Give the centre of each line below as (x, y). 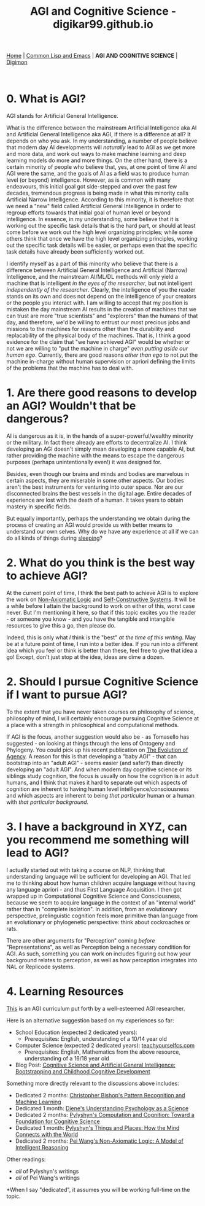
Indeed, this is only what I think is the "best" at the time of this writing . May (101, 637)
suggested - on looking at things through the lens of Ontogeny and (91, 743)
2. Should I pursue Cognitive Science (102, 682)
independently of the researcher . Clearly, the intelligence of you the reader (101, 290)
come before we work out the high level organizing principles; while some (100, 232)
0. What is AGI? (46, 99)
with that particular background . (48, 802)
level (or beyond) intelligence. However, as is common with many (88, 180)
